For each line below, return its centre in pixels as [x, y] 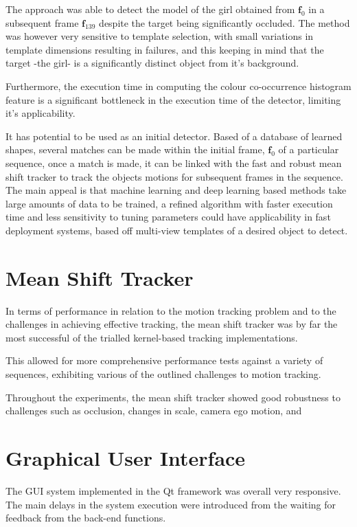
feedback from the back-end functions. [86, 518]
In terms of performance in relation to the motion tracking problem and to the [171, 310]
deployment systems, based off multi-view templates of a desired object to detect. [177, 230]
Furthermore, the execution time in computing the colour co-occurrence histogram [178, 86]
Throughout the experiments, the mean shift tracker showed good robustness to [173, 397]
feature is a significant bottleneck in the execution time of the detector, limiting [173, 99]
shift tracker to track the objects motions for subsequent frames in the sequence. [174, 176]
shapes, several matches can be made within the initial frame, [135, 149]
